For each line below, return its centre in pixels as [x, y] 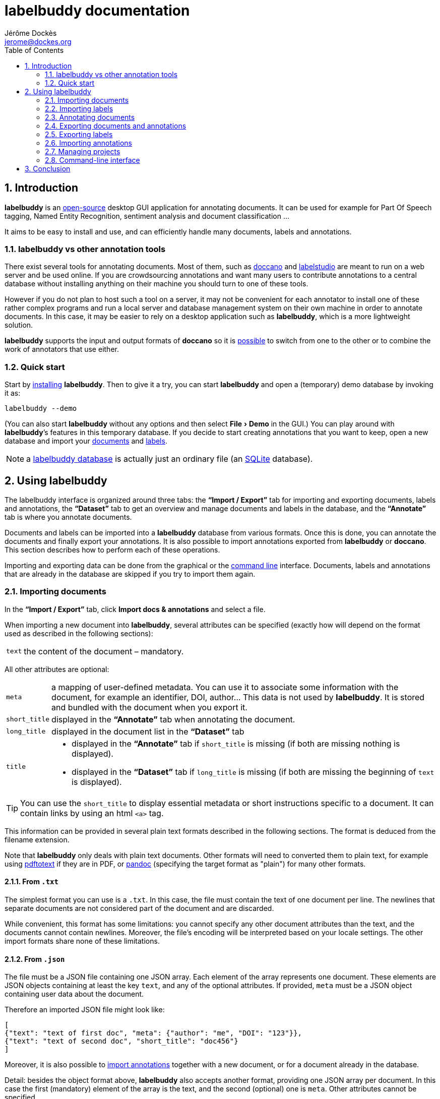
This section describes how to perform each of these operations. [112, 549]
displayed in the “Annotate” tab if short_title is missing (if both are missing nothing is [236, 743]
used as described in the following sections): [79, 633]
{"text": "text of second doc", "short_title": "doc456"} [121, 1041]
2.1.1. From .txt [32, 882]
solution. [19, 325]
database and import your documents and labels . [86, 441]
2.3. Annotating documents [90, 117]
